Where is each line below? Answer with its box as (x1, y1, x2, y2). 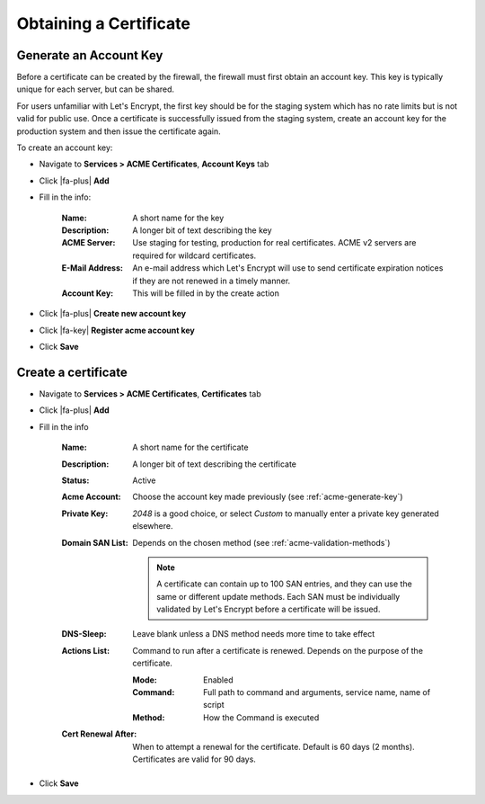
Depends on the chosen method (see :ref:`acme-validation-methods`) (132, 537, 391, 548)
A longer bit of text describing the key (132, 225, 273, 236)
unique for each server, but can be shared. (16, 84, 175, 94)
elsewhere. (132, 521, 173, 532)
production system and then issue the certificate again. (16, 126, 221, 137)
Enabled (203, 674, 234, 685)
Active (132, 475, 156, 486)
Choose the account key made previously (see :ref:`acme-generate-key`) (132, 491, 403, 503)
